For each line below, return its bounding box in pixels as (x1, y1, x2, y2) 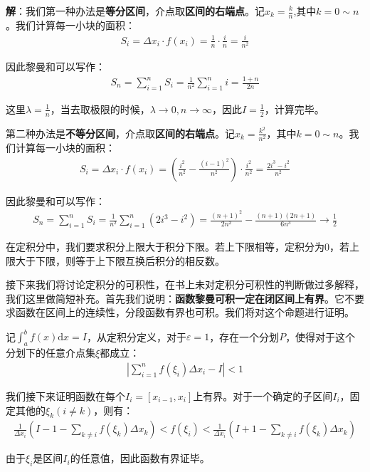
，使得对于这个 (285, 329, 356, 344)
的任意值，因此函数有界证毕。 (70, 451, 210, 466)
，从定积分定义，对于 (86, 329, 186, 344)
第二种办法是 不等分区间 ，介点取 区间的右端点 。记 (6, 125, 235, 140)
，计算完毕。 (264, 101, 324, 116)
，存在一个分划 (209, 329, 280, 344)
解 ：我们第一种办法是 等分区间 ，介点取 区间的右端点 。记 (6, 4, 265, 18)
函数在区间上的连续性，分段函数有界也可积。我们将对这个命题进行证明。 (15, 305, 354, 320)
